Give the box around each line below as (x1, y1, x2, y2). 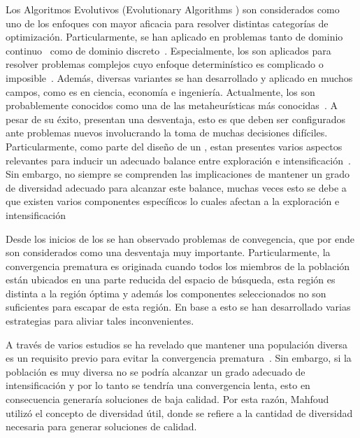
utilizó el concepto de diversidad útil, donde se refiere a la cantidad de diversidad (6, 405, 353, 420)
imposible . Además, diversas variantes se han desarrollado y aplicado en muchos (6, 70, 353, 85)
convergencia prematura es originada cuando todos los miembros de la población (6, 258, 350, 273)
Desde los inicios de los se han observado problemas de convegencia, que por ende (6, 231, 354, 246)
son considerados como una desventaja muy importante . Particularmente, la (6, 245, 331, 260)
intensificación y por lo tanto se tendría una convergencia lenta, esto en (6, 378, 310, 393)
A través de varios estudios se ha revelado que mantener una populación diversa (6, 337, 348, 351)
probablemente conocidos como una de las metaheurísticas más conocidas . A (6, 98, 338, 113)
